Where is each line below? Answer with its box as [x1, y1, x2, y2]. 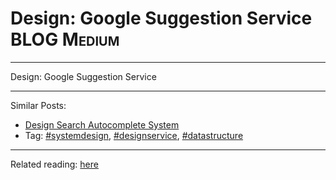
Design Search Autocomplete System [24, 118, 180, 131]
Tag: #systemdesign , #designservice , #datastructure [24, 129, 244, 141]
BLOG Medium [10, 28, 120, 51]
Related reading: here [10, 158, 99, 170]
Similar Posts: [10, 99, 67, 111]
